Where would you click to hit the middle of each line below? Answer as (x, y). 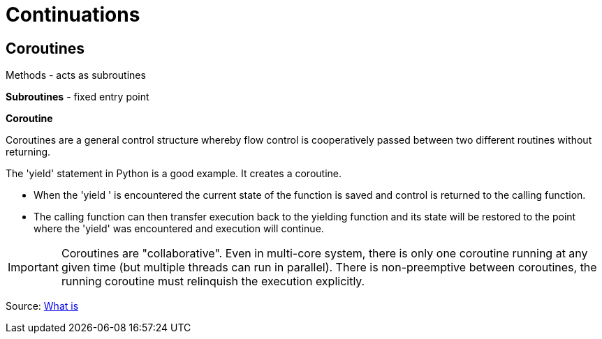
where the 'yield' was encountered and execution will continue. (179, 229)
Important (33, 268)
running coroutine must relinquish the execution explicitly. (213, 281)
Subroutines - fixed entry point (78, 97)
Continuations (73, 15)
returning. (28, 152)
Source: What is (42, 306)
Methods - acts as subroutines (76, 75)
